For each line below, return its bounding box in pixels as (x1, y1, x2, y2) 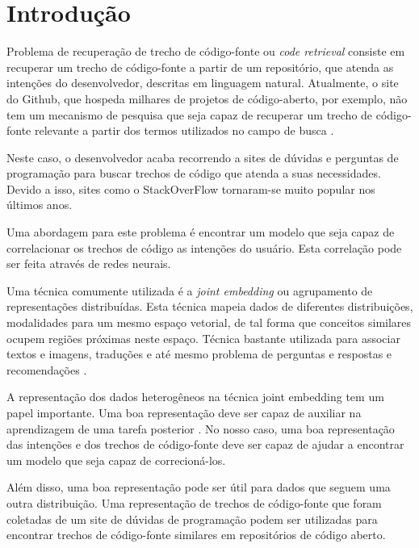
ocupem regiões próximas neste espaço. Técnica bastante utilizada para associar (6, 329, 400, 346)
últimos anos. (6, 196, 73, 213)
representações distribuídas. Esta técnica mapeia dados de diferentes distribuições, (6, 298, 413, 315)
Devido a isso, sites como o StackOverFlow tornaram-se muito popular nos (6, 180, 375, 197)
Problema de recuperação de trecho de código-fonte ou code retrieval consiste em (6, 43, 405, 60)
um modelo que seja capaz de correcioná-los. (6, 451, 226, 468)
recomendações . (6, 361, 87, 378)
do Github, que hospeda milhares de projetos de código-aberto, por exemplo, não (6, 90, 408, 107)
